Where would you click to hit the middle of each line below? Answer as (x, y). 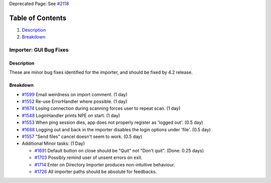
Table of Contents (38, 18)
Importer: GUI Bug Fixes (39, 50)
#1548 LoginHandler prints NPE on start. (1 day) (71, 115)
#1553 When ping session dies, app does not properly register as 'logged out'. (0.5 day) (112, 122)
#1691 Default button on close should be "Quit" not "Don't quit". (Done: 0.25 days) (119, 150)
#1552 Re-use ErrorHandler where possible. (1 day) (75, 102)
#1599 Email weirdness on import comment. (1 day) (75, 94)
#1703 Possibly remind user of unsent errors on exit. (88, 157)
